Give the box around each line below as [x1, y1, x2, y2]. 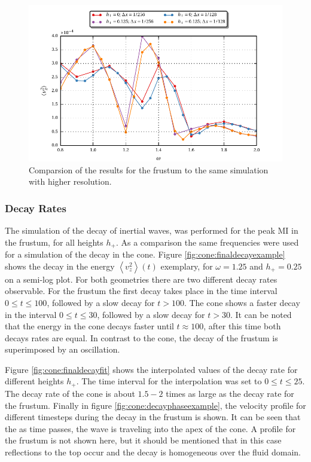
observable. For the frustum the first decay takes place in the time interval [5, 284, 278, 297]
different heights [5, 375, 64, 387]
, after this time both [203, 320, 281, 332]
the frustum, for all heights [5, 235, 103, 248]
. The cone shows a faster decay [184, 296, 300, 308]
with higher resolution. [29, 175, 112, 188]
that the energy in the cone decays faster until [5, 320, 174, 332]
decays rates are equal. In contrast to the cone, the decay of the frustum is [5, 331, 278, 344]
